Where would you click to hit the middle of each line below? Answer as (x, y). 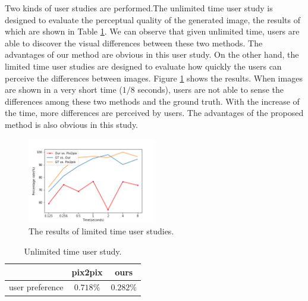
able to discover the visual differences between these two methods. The (134, 43)
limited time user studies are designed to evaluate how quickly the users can (143, 66)
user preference (36, 287)
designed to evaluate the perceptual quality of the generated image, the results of (153, 19)
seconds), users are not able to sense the (210, 90)
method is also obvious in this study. (72, 124)
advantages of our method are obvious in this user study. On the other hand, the (152, 54)
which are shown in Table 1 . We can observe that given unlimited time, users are (152, 31)
